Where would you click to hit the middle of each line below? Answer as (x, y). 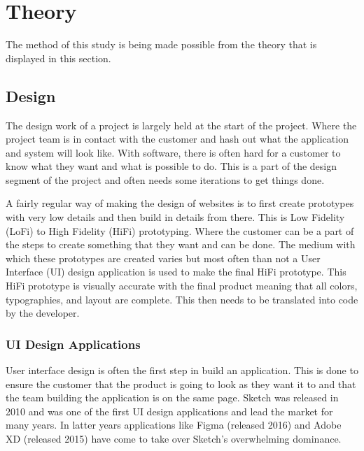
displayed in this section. (58, 58)
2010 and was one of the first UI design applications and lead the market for (169, 411)
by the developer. (43, 313)
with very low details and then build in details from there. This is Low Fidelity (175, 217)
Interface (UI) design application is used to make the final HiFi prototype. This (176, 272)
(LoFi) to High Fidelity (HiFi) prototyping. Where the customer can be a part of (180, 230)
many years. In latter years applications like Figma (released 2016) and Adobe (174, 425)
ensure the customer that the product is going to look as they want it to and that (181, 384)
